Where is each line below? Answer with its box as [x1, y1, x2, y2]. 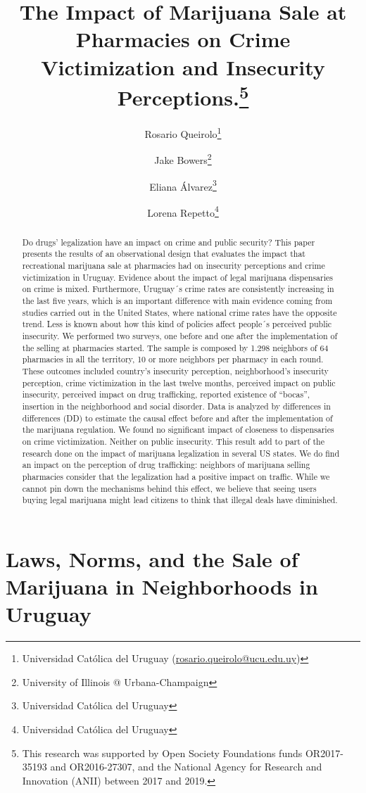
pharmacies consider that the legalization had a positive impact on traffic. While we [22, 470, 330, 482]
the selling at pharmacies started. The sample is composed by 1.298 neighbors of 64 [22, 341, 329, 353]
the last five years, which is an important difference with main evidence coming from [22, 295, 333, 307]
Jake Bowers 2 [154, 151, 212, 167]
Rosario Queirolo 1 [144, 125, 222, 141]
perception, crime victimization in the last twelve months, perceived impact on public [22, 376, 336, 388]
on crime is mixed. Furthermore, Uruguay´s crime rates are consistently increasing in [22, 283, 334, 295]
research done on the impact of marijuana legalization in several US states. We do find [22, 447, 340, 459]
